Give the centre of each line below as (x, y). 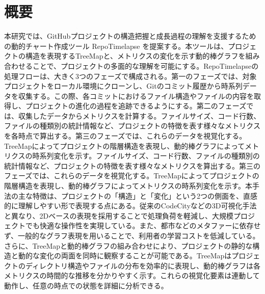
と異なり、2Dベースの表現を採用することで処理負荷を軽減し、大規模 (119, 215)
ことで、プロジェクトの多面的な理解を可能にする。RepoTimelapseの (145, 65)
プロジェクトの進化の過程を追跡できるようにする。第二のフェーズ (136, 106)
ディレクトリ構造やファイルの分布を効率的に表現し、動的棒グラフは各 (143, 265)
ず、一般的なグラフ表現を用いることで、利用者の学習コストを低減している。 (132, 235)
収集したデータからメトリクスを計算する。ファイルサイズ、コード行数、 (139, 115)
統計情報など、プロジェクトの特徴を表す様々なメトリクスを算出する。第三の (132, 165)
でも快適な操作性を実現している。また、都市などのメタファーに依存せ (143, 225)
